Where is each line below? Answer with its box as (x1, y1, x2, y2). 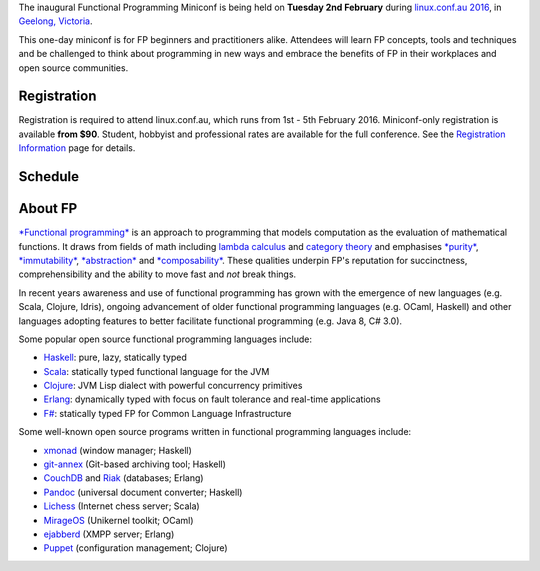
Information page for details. (18, 142, 136, 154)
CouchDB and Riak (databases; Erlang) (43, 472, 204, 484)
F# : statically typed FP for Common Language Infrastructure (43, 407, 292, 419)
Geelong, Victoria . (18, 15, 93, 27)
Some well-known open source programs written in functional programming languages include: (18, 426, 412, 438)
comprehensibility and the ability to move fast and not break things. (18, 268, 297, 280)
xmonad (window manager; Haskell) (43, 444, 192, 456)
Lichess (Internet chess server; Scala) (43, 500, 200, 512)
